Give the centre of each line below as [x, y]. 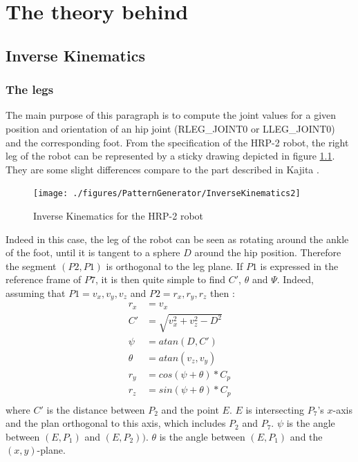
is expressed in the [299, 266]
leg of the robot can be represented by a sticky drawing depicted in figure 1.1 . [170, 156]
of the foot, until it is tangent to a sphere [93, 252]
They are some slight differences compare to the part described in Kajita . [162, 169]
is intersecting [275, 409]
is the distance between [96, 409]
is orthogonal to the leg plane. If [175, 266]
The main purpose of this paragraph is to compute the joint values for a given [171, 115]
